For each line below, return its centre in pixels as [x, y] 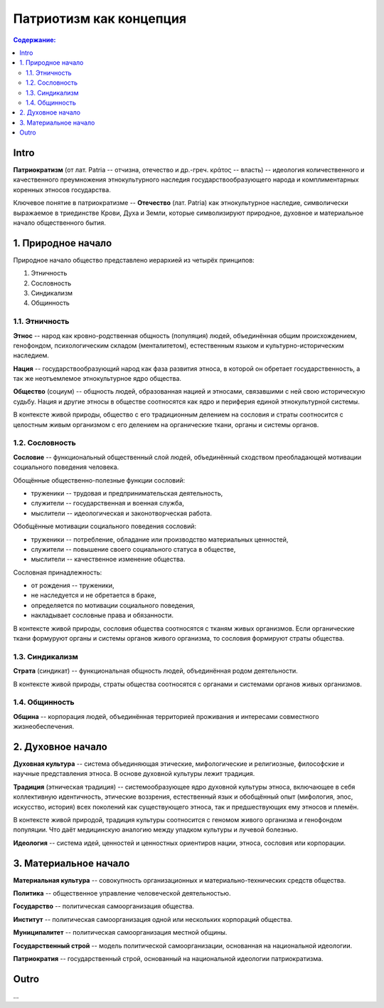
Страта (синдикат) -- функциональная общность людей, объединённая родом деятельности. [155, 671]
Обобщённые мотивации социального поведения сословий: [105, 526]
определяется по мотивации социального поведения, [113, 605]
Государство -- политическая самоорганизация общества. [104, 906]
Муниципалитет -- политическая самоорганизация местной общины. [120, 933]
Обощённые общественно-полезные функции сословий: [99, 480]
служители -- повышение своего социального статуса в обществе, [133, 549]
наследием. [31, 355]
